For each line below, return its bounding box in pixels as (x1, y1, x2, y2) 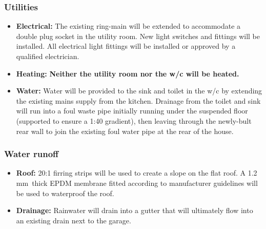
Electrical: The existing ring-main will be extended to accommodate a (16, 21, 241, 31)
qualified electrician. (16, 51, 79, 61)
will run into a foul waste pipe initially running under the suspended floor (16, 105, 248, 116)
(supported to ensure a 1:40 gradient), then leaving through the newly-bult (16, 115, 252, 126)
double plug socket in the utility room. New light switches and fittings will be (16, 30, 260, 41)
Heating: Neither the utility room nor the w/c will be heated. (16, 68, 239, 79)
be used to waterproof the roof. (16, 187, 114, 198)
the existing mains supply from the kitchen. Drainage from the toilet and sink (16, 95, 261, 106)
